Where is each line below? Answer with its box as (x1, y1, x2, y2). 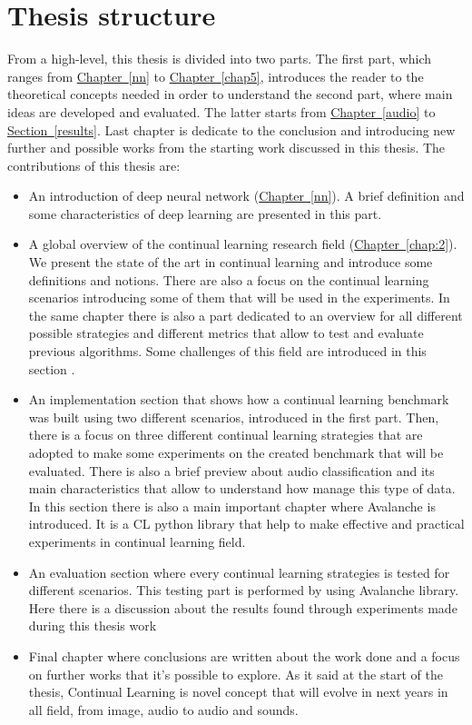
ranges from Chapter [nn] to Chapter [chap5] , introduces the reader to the (7, 66, 424, 85)
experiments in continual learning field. (28, 531, 246, 551)
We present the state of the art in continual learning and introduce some (28, 253, 433, 272)
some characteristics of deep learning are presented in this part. (28, 204, 382, 223)
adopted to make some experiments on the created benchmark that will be (28, 443, 444, 462)
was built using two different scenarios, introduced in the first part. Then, (28, 407, 439, 426)
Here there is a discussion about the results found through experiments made (28, 598, 457, 617)
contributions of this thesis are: (7, 155, 181, 174)
